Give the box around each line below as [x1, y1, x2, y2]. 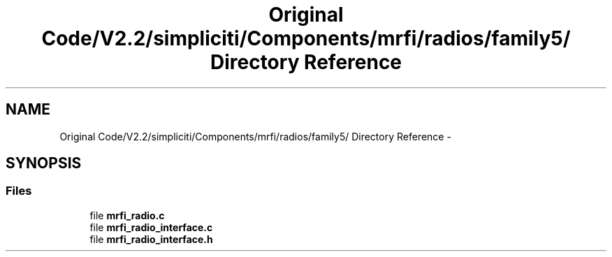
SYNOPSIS [6, 154, 82, 172]
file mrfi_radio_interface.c [89, 221, 213, 233]
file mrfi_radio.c [89, 209, 165, 221]
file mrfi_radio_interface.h [89, 233, 213, 245]
